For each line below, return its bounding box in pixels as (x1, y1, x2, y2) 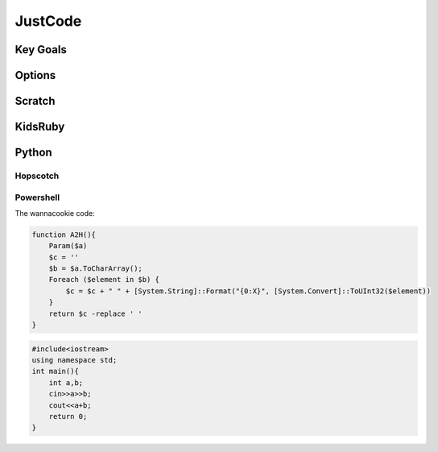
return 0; (48, 412, 88, 421)
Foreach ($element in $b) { (48, 275, 160, 284)
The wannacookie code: (14, 208, 96, 218)
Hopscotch (14, 170, 60, 181)
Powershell (14, 192, 60, 203)
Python (14, 146, 52, 160)
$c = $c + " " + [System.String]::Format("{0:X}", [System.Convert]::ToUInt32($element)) (65, 286, 431, 296)
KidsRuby (14, 120, 65, 134)
